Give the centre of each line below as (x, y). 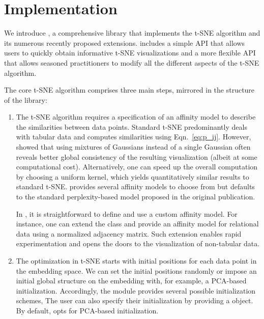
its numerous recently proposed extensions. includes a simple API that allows (125, 42)
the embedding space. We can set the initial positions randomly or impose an (136, 270)
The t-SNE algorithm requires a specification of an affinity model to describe (136, 117)
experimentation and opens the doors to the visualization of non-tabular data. (138, 243)
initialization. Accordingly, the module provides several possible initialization (136, 290)
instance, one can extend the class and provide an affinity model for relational (137, 224)
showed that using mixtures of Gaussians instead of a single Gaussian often (133, 147)
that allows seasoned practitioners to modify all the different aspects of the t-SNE (132, 62)
